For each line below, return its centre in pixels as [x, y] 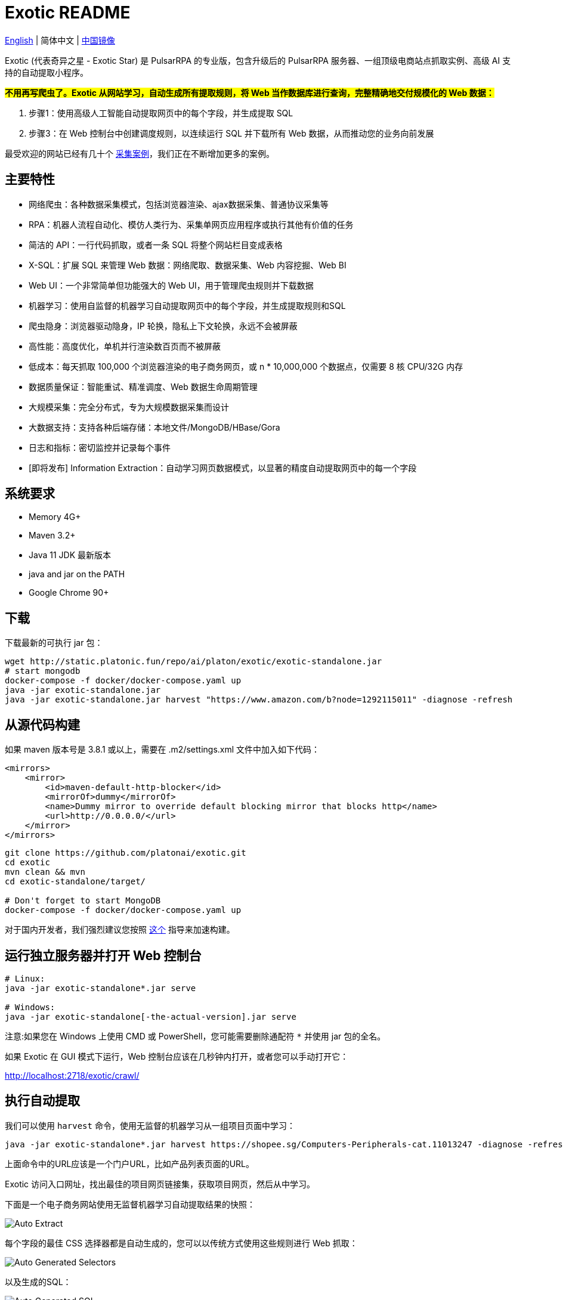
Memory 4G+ [55, 517]
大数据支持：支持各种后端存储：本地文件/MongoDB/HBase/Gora [154, 427]
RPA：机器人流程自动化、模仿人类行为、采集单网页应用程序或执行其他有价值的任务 [191, 224]
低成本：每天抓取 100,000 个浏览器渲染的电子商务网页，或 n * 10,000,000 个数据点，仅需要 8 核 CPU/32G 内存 [246, 366]
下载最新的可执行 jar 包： [54, 643]
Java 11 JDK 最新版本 [70, 555]
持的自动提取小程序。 [47, 72]
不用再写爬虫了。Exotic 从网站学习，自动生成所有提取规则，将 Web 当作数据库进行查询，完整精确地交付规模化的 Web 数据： [250, 92]
